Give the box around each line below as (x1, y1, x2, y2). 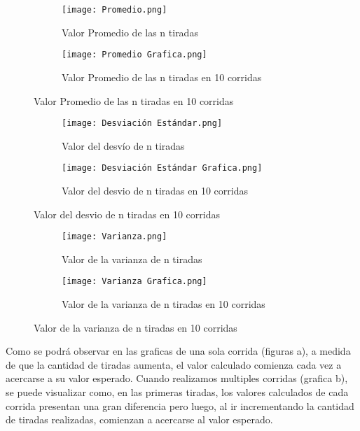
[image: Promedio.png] (62, 5, 167, 15)
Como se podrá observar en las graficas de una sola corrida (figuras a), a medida (6, 344, 351, 358)
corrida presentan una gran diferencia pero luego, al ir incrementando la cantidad (6, 398, 354, 413)
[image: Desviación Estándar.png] (62, 118, 223, 129)
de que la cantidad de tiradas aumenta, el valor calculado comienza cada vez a (6, 357, 342, 372)
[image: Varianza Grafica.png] (62, 276, 207, 287)
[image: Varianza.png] (62, 232, 167, 242)
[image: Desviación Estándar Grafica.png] (62, 163, 263, 174)
